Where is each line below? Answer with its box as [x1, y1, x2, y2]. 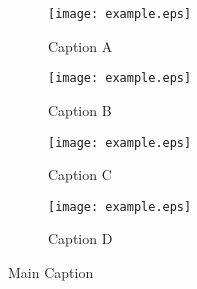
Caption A [48, 35, 113, 56]
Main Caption [8, 262, 94, 282]
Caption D [48, 228, 113, 249]
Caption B [48, 99, 112, 120]
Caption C [48, 164, 112, 185]
